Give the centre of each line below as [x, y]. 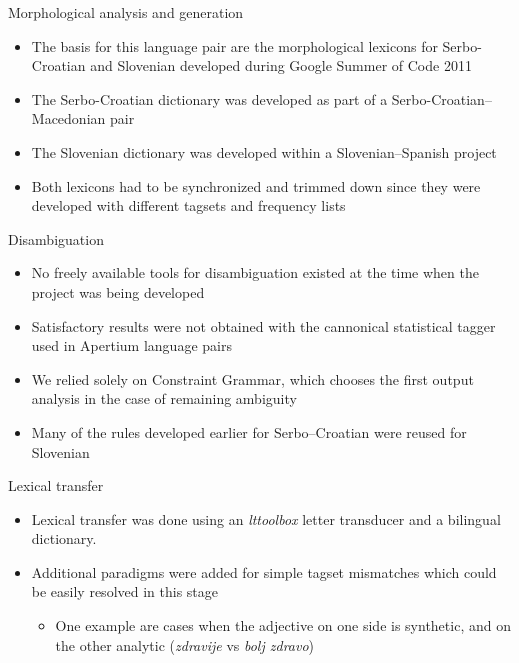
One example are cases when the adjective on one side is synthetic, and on [283, 625]
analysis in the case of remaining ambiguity [164, 398]
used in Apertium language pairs [131, 345]
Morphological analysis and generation [126, 12]
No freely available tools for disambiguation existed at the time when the [255, 272]
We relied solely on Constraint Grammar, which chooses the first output [252, 378]
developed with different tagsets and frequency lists [188, 205]
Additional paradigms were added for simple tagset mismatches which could [264, 571]
